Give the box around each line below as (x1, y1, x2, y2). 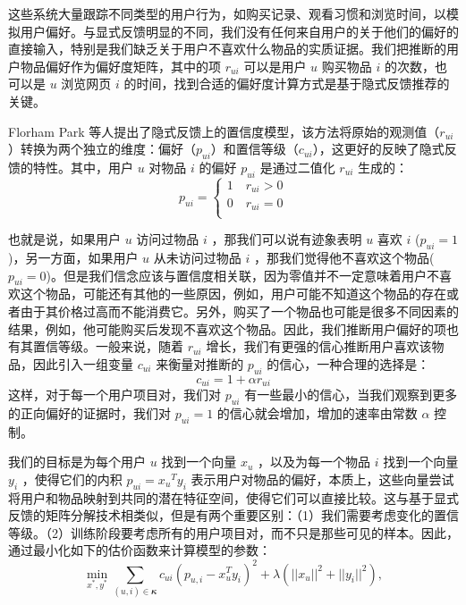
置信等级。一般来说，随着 (32, 337, 183, 356)
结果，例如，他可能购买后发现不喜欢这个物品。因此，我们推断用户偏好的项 (8, 319, 446, 338)
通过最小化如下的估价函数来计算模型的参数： (8, 541, 271, 559)
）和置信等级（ (210, 139, 299, 158)
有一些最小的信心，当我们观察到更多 (244, 385, 458, 404)
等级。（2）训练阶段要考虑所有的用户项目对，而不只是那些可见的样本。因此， (8, 523, 459, 542)
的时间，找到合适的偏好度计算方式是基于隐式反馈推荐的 (123, 74, 450, 93)
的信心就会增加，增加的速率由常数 (216, 403, 418, 422)
